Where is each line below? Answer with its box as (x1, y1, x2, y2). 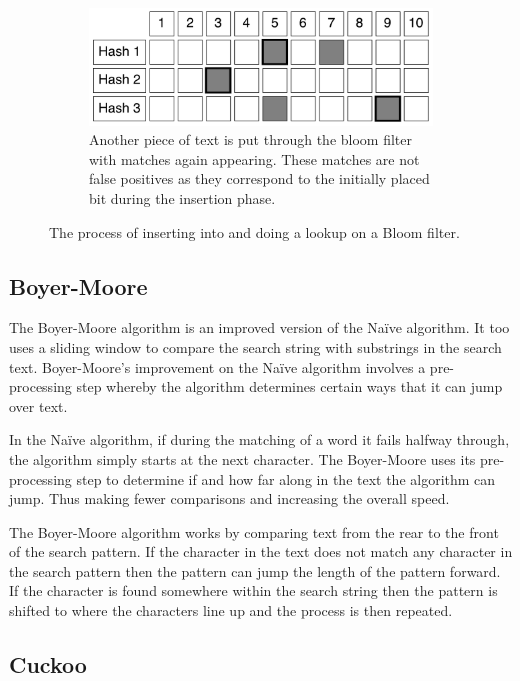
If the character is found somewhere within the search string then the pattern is (9, 580, 498, 601)
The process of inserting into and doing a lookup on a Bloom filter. (49, 221, 460, 242)
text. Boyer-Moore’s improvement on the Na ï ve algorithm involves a (9, 356, 426, 377)
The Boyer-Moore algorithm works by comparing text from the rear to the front (9, 521, 499, 542)
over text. (9, 395, 68, 416)
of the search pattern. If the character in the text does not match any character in (9, 541, 513, 562)
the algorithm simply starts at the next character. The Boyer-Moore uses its (9, 448, 476, 469)
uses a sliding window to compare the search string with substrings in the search (9, 336, 502, 357)
